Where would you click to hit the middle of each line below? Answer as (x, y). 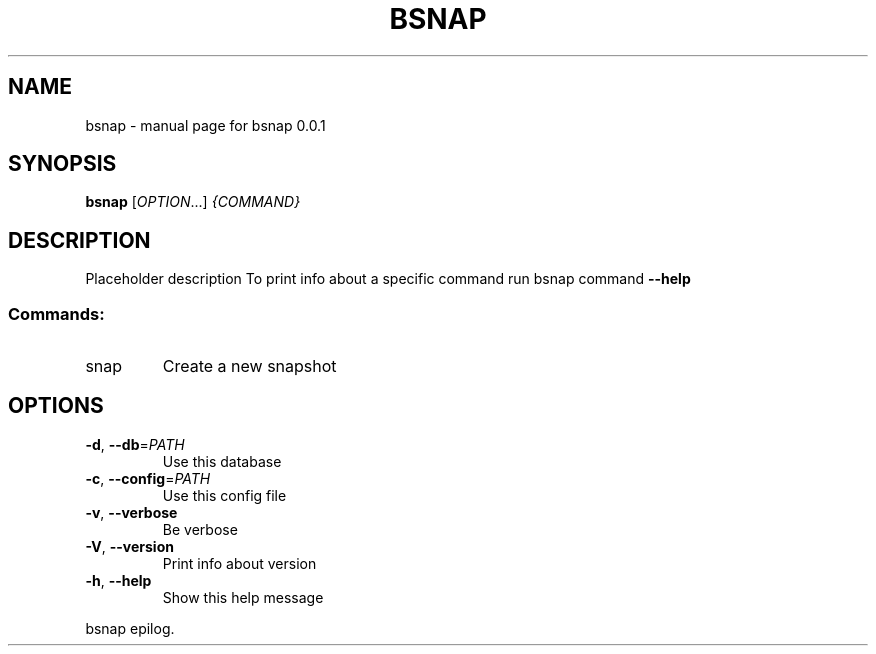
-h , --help (118, 580)
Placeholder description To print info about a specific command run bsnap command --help (388, 279)
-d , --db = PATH (135, 444)
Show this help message (243, 597)
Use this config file (224, 495)
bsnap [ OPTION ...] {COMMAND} (193, 202)
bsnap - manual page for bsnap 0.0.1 (205, 125)
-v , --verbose (131, 512)
